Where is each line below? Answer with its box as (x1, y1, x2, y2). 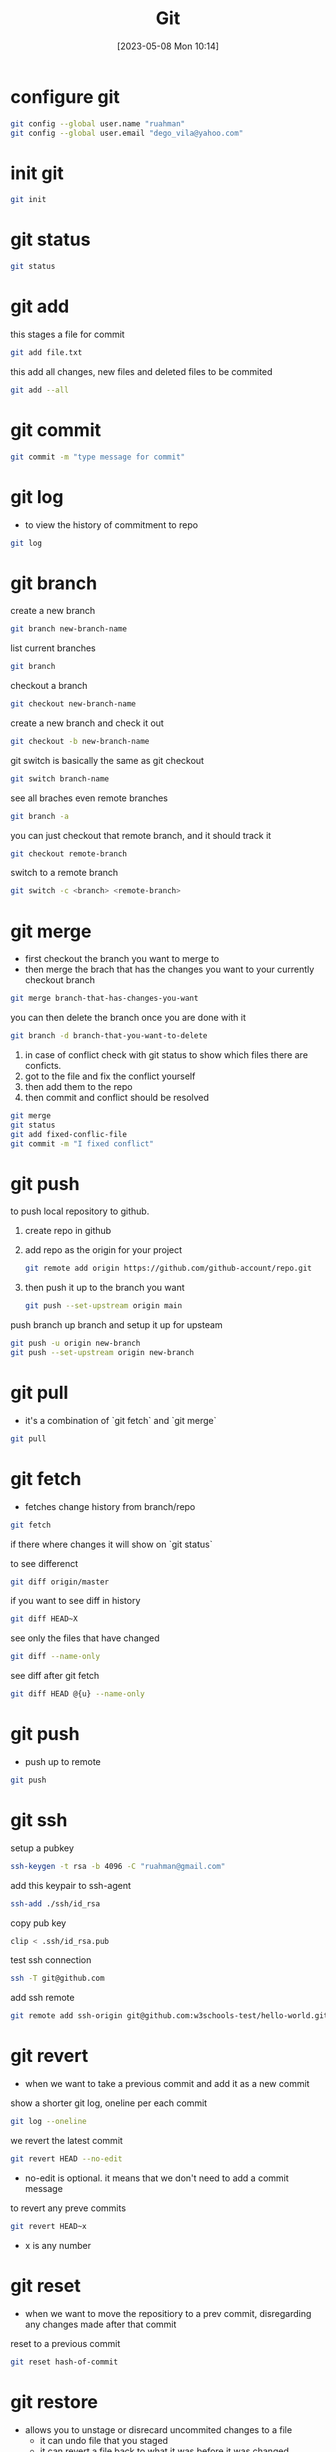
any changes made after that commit (24, 2318, 177, 2330)
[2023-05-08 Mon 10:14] (116, 40, 220, 52)
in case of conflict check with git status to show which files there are (24, 1049, 308, 1061)
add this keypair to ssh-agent (10, 1879, 132, 1891)
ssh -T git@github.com (10, 1973, 105, 1984)
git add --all (10, 385, 70, 395)
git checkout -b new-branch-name (10, 736, 150, 746)
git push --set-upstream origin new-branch (10, 1348, 195, 1358)
